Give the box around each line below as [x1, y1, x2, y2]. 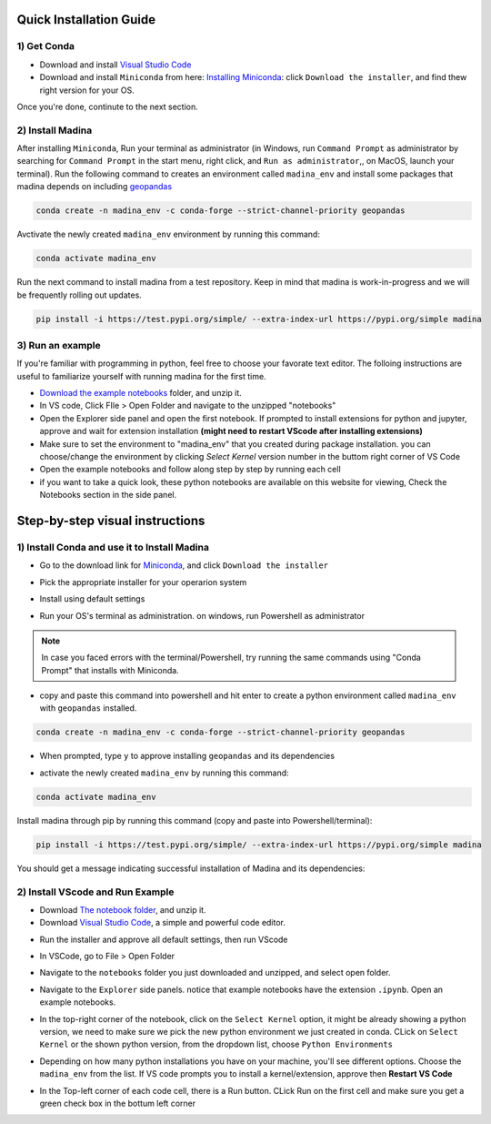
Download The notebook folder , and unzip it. [39, 904, 206, 915]
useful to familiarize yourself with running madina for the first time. [16, 370, 267, 381]
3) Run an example [16, 339, 101, 351]
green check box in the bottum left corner [39, 1098, 195, 1109]
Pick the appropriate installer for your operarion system [39, 576, 247, 587]
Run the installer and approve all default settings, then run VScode [39, 934, 288, 945]
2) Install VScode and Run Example [16, 886, 175, 898]
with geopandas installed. [39, 703, 137, 714]
